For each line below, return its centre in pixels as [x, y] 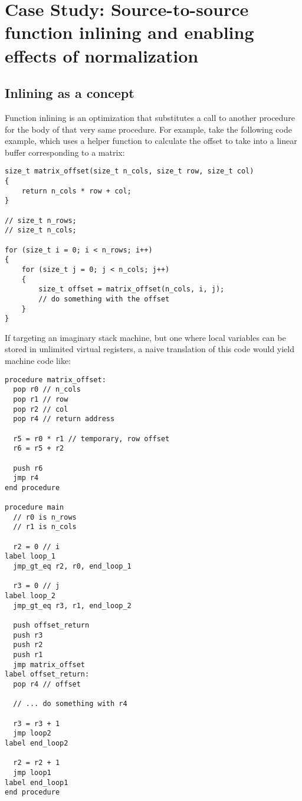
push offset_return [51, 626]
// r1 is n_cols [45, 527]
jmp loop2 [32, 733]
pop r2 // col [41, 409]
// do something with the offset [104, 299]
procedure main [35, 508]
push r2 [28, 645]
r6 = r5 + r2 [39, 449]
